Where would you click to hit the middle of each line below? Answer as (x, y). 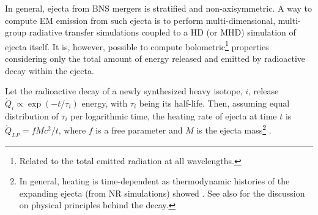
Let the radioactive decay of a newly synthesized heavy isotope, (124, 91)
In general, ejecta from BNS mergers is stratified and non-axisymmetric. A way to (158, 8)
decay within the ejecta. (50, 70)
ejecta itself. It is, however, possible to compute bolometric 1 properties (137, 45)
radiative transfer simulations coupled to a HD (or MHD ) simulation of (162, 32)
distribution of (32, 115)
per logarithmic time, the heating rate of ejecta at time (174, 115)
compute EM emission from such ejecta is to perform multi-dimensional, (140, 20)
